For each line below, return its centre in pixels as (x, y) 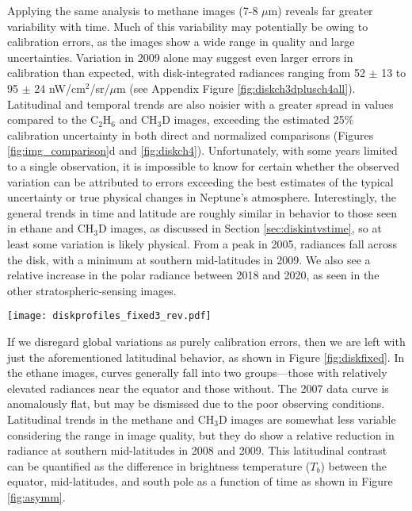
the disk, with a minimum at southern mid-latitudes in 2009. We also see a (189, 259)
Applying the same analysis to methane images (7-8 (133, 10)
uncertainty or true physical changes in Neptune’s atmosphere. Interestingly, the (202, 197)
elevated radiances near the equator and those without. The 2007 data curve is (198, 388)
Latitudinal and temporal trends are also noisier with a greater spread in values (200, 104)
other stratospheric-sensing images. (92, 290)
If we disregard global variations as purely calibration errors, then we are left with (206, 341)
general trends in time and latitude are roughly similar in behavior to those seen (202, 212)
